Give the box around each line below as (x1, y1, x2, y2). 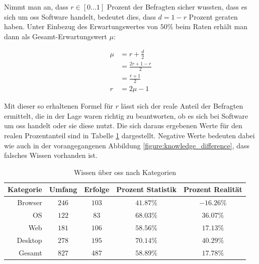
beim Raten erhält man (176, 21, 248, 32)
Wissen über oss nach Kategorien (73, 166, 176, 177)
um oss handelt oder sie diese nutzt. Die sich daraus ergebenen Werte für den (4, 120, 242, 131)
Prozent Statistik (116, 184, 177, 195)
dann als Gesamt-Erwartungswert (4, 31, 107, 41)
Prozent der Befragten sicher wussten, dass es (107, 2, 247, 12)
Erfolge (84, 184, 110, 195)
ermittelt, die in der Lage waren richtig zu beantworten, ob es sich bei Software (4, 110, 248, 121)
